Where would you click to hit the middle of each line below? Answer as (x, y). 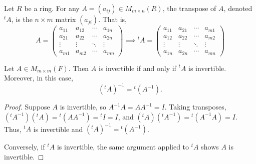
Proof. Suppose (27, 107)
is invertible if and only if (137, 68)
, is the (22, 19)
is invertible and (58, 129)
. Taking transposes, (195, 107)
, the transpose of (189, 8)
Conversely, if (25, 147)
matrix (66, 19)
